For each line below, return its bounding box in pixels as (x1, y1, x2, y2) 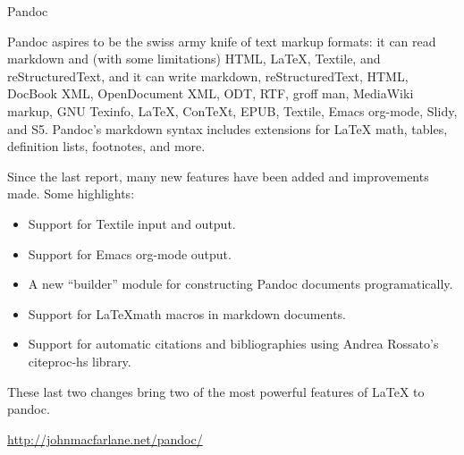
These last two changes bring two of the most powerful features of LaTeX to (7, 382, 425, 400)
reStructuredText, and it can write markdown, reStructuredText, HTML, (7, 66, 409, 85)
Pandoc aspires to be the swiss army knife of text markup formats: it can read (7, 31, 436, 50)
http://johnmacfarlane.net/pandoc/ (7, 429, 203, 448)
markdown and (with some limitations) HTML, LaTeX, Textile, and (7, 49, 381, 68)
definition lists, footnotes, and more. (7, 137, 206, 156)
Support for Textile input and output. (28, 214, 236, 232)
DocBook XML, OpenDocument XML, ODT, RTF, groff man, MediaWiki (7, 84, 414, 103)
